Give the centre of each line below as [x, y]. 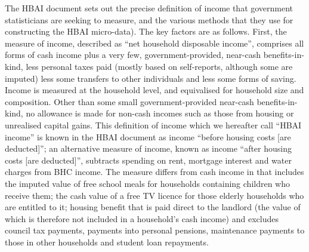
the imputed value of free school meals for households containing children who [147, 183]
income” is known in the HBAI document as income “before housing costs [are [148, 136]
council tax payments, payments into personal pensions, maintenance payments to [155, 230]
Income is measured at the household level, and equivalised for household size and [154, 90]
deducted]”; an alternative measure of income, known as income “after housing [148, 148]
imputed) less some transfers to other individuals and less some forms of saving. [151, 78]
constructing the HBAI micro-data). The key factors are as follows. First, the [146, 31]
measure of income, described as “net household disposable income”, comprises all [154, 43]
